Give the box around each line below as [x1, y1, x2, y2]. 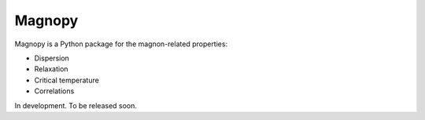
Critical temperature [34, 75, 100, 85]
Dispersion [34, 53, 70, 63]
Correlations [34, 86, 75, 96]
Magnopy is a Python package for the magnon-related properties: [14, 39, 228, 49]
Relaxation [34, 64, 68, 74]
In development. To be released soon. [14, 100, 138, 110]
